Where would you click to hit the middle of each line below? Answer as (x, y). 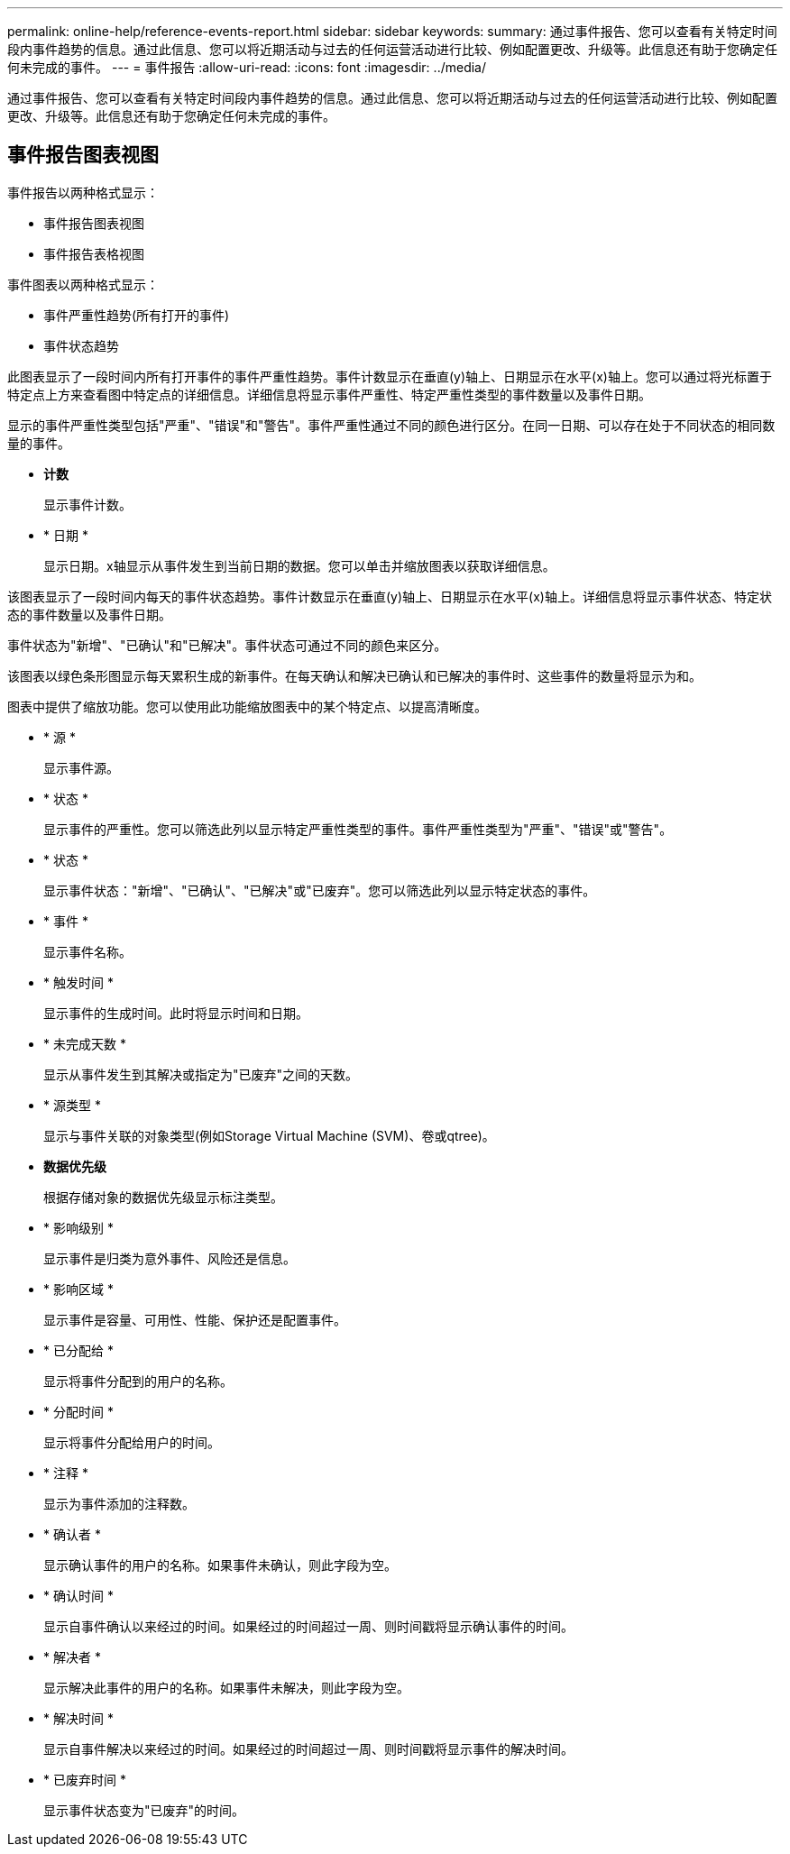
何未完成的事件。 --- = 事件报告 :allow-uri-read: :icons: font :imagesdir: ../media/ (247, 67)
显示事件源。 (81, 767)
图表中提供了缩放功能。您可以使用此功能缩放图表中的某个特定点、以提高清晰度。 (247, 706)
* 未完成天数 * (85, 1043)
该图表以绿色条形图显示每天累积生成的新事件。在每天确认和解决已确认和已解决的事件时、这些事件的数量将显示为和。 (354, 675)
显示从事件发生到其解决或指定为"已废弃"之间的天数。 (201, 1074)
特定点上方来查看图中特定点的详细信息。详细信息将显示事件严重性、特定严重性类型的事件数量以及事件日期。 (329, 394)
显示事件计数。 (87, 504)
